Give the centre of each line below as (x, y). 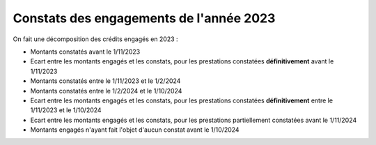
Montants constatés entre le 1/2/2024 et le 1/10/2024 (106, 91)
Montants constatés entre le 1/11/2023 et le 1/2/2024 (105, 81)
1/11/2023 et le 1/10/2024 (66, 110)
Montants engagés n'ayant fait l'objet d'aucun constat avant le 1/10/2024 (135, 130)
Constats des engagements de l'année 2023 (144, 18)
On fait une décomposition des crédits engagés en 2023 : (95, 39)
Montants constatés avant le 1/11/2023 (85, 52)
